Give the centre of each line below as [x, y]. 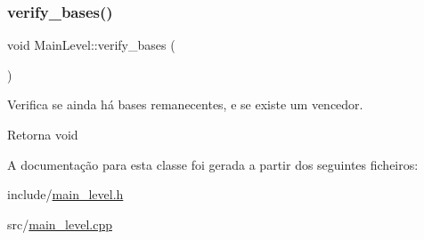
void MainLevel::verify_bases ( [91, 45]
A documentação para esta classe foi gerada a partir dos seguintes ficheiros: [213, 164]
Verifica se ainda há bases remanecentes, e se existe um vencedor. [185, 104]
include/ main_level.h [65, 194]
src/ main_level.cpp [60, 224]
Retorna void [43, 134]
